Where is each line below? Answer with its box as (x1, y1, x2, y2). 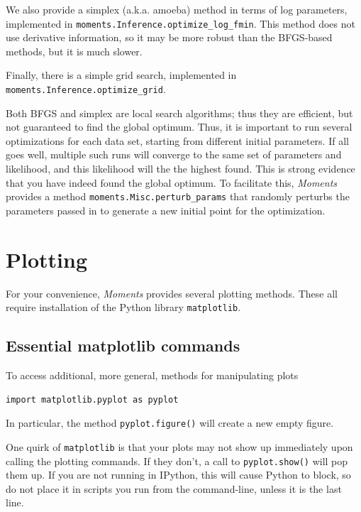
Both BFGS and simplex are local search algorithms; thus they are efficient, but (6, 105, 353, 120)
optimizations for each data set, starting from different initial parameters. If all (6, 133, 349, 148)
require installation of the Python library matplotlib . (6, 300, 241, 315)
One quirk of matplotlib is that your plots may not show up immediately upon (6, 439, 353, 454)
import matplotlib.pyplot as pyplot (6, 394, 179, 405)
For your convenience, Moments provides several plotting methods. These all (6, 285, 338, 300)
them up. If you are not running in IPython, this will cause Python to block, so (6, 467, 351, 482)
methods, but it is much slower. (6, 43, 143, 58)
